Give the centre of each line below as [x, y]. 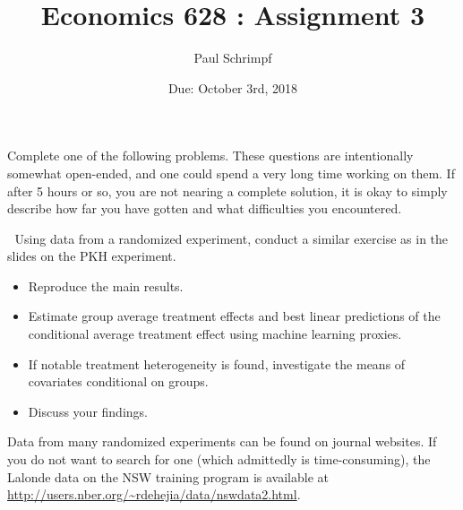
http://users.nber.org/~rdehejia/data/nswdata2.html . [154, 494]
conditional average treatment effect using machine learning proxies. [215, 334]
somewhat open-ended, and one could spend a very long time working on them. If [231, 173]
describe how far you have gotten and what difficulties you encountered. [205, 208]
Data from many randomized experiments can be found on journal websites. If [222, 441]
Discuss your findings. [88, 411]
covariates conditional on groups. [118, 381]
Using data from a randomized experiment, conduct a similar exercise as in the [231, 238]
